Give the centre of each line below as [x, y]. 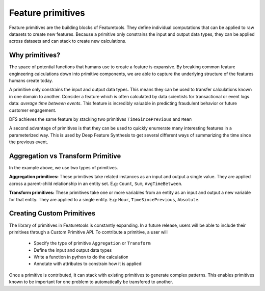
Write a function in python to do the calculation [81, 257]
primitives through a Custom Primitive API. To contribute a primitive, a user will [88, 232]
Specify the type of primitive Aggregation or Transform [92, 243]
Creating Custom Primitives [52, 213]
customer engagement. [33, 110]
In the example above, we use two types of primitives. [64, 168]
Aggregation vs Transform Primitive [65, 156]
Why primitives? [35, 55]
